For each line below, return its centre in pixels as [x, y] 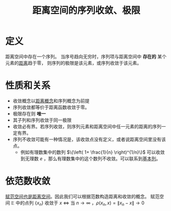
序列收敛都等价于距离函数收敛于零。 [51, 107]
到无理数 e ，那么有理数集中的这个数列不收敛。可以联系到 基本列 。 [90, 158]
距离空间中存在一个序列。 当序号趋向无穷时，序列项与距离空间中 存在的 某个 [86, 56]
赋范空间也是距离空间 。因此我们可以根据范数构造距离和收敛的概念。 [77, 196]
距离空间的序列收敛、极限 [86, 11]
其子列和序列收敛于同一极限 [42, 120]
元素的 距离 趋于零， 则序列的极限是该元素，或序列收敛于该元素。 [73, 63]
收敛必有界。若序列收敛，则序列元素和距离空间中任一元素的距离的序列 [87, 126]
